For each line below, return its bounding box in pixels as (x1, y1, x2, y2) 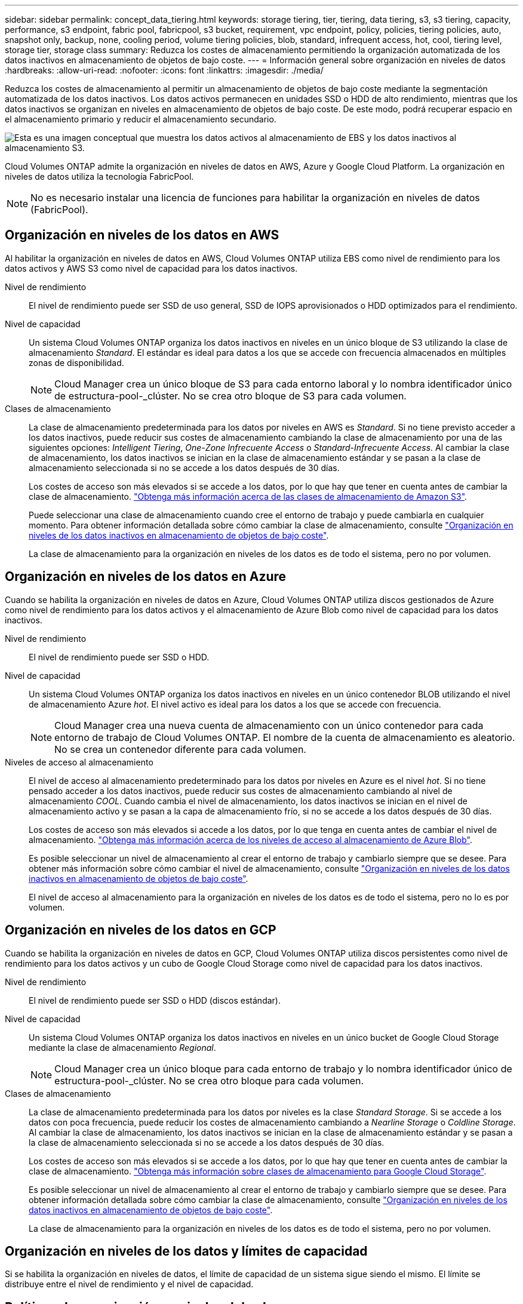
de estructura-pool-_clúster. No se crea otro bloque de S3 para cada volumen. (54, 389, 407, 402)
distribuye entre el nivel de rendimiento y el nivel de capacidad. (5, 1279, 254, 1290)
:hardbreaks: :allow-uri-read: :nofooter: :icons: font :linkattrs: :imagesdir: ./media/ (5, 65, 324, 75)
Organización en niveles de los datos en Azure (5, 569, 287, 585)
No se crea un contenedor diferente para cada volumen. (54, 743, 306, 755)
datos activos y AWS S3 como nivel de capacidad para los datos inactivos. (5, 263, 298, 273)
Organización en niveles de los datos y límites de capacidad (5, 1243, 368, 1259)
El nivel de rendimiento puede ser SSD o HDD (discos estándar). (29, 995, 281, 1005)
